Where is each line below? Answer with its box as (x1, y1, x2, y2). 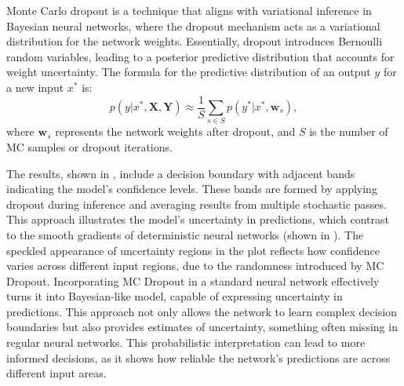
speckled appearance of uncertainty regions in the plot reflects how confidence (6, 242, 380, 258)
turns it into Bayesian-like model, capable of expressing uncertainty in (6, 288, 343, 304)
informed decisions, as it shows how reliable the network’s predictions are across (6, 349, 391, 366)
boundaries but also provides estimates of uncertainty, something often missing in (6, 319, 398, 335)
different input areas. (6, 365, 107, 381)
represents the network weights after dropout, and (55, 123, 296, 140)
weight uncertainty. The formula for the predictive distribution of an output (6, 64, 371, 80)
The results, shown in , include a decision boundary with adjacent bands (6, 165, 355, 181)
